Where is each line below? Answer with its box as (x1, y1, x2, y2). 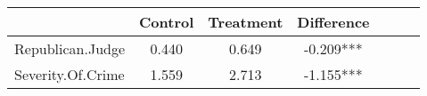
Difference (297, 12, 370, 32)
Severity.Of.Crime (14, 64, 125, 84)
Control (139, 12, 194, 32)
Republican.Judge (14, 38, 126, 59)
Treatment (208, 12, 283, 32)
